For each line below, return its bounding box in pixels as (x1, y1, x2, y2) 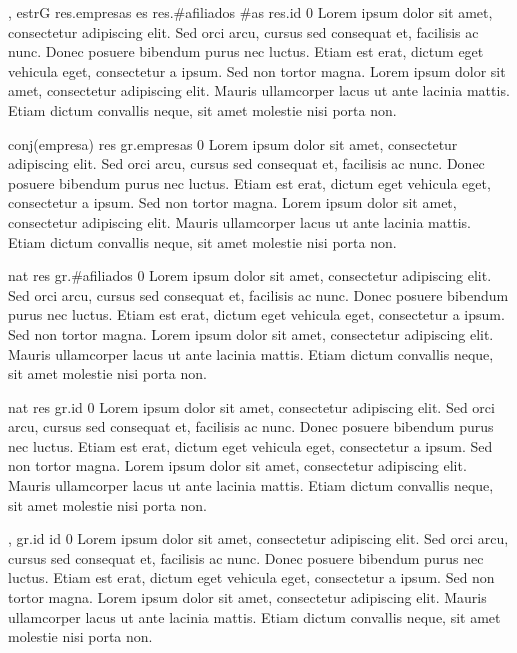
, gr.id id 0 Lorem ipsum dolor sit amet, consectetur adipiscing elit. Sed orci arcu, (8, 528, 509, 549)
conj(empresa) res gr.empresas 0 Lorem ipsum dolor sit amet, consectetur (8, 133, 458, 154)
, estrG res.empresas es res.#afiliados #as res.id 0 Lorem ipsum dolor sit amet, (8, 2, 493, 22)
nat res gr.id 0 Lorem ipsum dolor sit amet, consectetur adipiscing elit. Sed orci (8, 396, 495, 417)
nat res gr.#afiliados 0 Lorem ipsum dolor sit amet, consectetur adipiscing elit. (8, 265, 492, 286)
